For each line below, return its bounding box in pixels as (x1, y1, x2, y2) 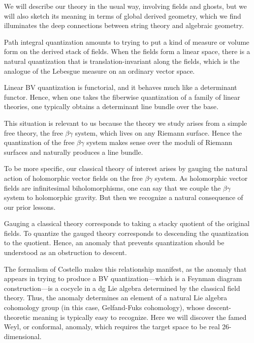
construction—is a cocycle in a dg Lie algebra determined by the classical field (4, 283, 240, 293)
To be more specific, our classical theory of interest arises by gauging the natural (4, 163, 248, 173)
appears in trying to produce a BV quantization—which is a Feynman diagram (4, 273, 242, 284)
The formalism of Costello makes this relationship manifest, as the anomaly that (4, 263, 247, 274)
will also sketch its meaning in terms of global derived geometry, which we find (4, 10, 241, 21)
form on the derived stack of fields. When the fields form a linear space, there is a (4, 46, 250, 57)
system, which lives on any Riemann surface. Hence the (75, 127, 242, 138)
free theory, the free (4, 127, 63, 138)
